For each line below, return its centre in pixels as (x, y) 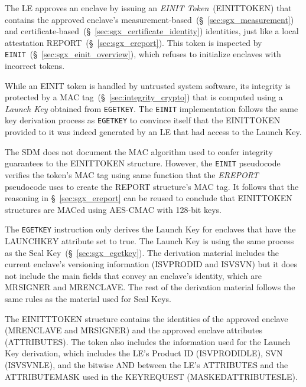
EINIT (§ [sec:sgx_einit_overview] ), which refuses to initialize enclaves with (143, 54)
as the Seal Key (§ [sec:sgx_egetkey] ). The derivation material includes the (142, 252)
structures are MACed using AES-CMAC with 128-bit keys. (113, 209)
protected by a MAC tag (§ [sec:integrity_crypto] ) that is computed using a (144, 97)
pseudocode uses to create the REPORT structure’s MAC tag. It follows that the (152, 186)
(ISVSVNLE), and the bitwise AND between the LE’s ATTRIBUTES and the (147, 364)
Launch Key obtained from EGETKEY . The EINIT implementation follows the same (152, 108)
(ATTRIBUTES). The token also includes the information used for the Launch (148, 341)
